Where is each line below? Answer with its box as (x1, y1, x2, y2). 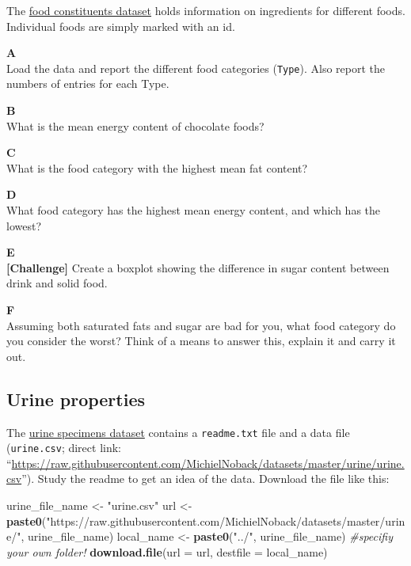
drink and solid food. (6, 275, 108, 291)
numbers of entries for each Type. (6, 75, 169, 92)
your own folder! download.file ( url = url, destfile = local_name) (6, 543, 328, 560)
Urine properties (6, 386, 146, 411)
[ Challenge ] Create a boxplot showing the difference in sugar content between (6, 259, 390, 275)
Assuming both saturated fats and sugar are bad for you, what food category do (6, 317, 396, 333)
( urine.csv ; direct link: (6, 439, 122, 456)
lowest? (6, 217, 42, 234)
